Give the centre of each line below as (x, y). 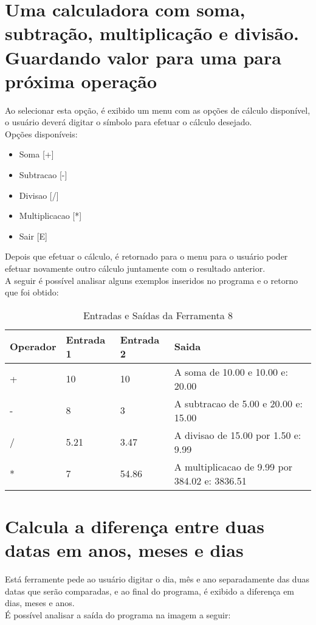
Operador (33, 347)
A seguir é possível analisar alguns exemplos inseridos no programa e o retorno (151, 280)
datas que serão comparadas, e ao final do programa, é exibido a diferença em (150, 591)
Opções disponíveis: (41, 133)
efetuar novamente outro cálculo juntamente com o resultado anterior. (135, 268)
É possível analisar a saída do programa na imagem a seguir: (118, 614)
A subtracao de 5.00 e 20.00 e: (238, 403)
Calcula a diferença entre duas (135, 526)
